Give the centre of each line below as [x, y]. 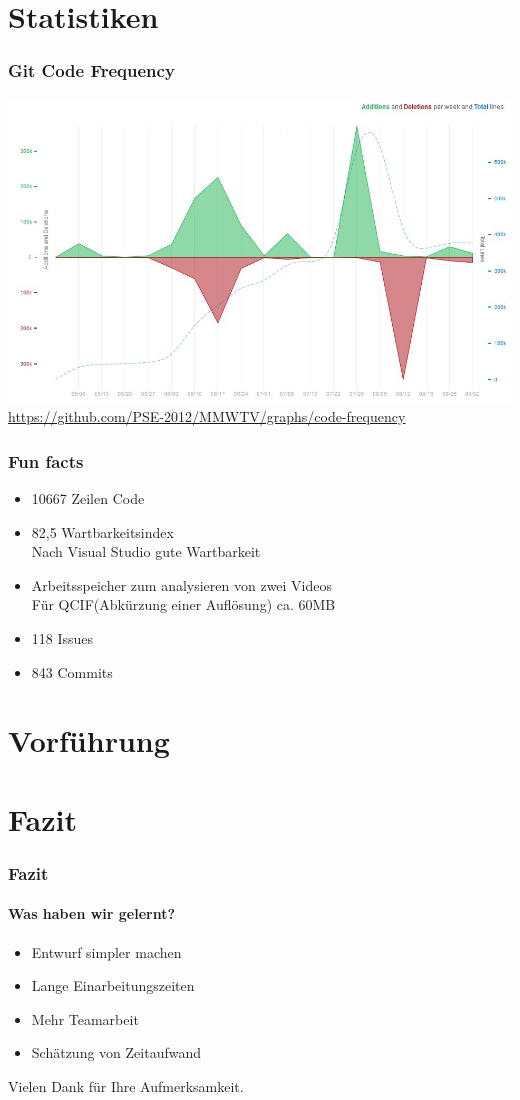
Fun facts [46, 460]
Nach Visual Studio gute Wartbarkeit [146, 551]
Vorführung [89, 740]
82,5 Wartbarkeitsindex [102, 531]
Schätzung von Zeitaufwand [116, 1052]
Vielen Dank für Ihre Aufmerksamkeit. [126, 1085]
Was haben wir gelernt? [92, 913]
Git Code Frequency [91, 70]
